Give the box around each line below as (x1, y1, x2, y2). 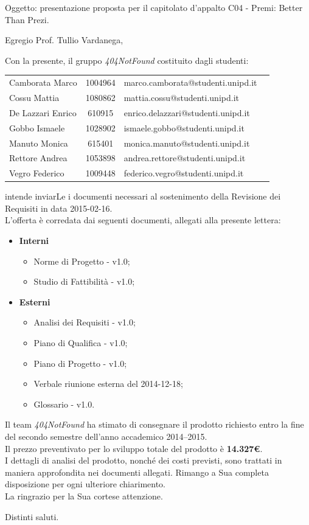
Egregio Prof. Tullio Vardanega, (5, 33, 123, 46)
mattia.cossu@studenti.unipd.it (123, 91, 239, 103)
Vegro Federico (9, 167, 64, 179)
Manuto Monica (9, 136, 68, 149)
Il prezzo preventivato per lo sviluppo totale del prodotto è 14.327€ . (5, 442, 263, 454)
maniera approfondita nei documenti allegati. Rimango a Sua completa (5, 465, 269, 478)
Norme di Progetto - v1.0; (33, 254, 130, 267)
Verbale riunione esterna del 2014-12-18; (33, 377, 183, 390)
